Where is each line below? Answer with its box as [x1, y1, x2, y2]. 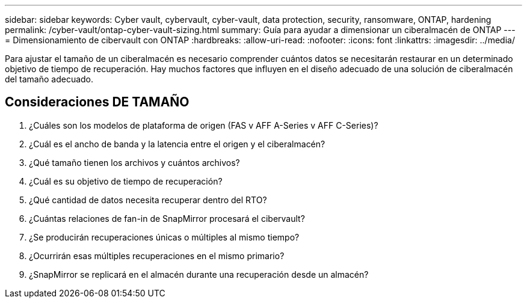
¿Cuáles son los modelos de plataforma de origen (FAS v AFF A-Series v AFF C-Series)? [29, 120, 378, 130]
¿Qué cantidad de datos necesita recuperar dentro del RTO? [29, 194, 267, 205]
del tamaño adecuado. [5, 74, 94, 84]
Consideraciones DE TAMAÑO [5, 94, 190, 110]
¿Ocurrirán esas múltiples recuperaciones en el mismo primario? [29, 250, 285, 261]
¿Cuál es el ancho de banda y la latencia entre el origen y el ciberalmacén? [29, 138, 325, 149]
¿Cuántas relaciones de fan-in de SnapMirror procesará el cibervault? [29, 213, 305, 224]
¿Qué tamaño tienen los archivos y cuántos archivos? [29, 157, 240, 168]
